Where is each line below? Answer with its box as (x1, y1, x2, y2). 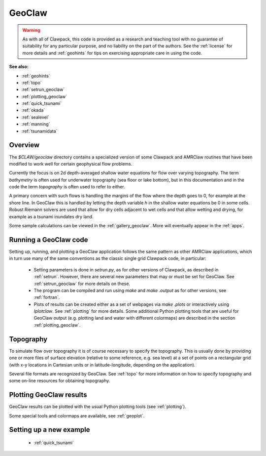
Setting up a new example (9, 425, 91, 434)
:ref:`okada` (21, 107, 45, 113)
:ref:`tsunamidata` (21, 128, 58, 134)
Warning (22, 27, 40, 33)
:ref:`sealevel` (21, 114, 49, 120)
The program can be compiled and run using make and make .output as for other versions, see (33, 287, 227, 293)
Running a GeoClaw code (9, 235, 88, 244)
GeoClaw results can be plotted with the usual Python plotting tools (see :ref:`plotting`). (9, 404, 187, 410)
